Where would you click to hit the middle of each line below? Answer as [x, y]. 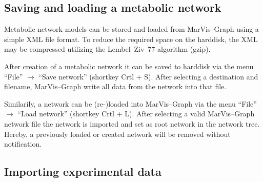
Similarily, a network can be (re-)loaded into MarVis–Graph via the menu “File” [130, 103]
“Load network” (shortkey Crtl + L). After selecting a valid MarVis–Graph [136, 114]
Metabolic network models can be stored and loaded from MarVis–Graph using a [131, 29]
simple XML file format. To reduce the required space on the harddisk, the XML [131, 39]
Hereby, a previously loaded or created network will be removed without [117, 134]
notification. [23, 144]
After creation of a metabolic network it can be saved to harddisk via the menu [129, 66]
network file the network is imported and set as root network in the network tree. [132, 123]
